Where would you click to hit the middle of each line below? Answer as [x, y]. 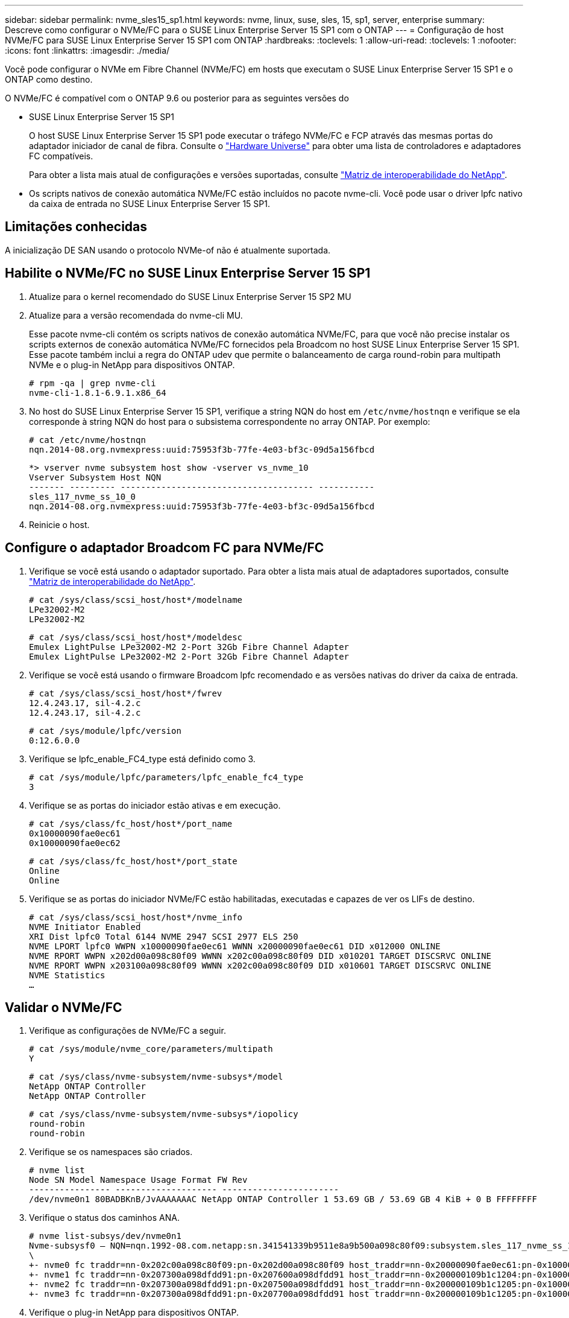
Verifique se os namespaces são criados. [111, 1152]
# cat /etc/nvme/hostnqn [87, 440]
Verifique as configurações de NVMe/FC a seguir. [127, 1031]
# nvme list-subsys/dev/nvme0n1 [105, 1236]
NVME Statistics [67, 975]
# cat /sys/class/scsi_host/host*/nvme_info [136, 917]
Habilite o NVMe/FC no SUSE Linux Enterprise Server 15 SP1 [188, 273]
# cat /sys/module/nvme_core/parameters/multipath [151, 1049]
